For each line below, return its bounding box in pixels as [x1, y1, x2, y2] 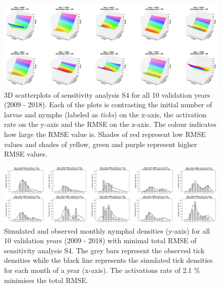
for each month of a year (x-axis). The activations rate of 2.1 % [4, 265, 200, 275]
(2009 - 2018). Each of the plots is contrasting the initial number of [4, 99, 212, 110]
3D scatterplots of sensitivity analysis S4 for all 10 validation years [4, 89, 210, 100]
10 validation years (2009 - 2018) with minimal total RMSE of [4, 235, 197, 246]
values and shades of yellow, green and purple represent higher [4, 138, 197, 149]
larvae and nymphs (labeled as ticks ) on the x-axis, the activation [4, 109, 206, 119]
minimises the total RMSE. [4, 274, 88, 285]
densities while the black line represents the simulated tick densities [4, 255, 213, 265]
